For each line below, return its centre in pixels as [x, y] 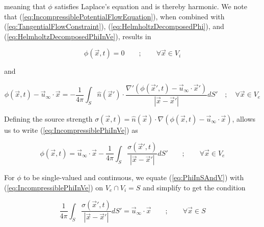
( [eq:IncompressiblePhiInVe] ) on [54, 187]
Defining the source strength [48, 118]
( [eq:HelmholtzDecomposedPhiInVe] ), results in [78, 36]
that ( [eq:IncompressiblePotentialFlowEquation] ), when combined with [114, 16]
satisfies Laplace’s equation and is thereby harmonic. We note [151, 6]
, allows [244, 118]
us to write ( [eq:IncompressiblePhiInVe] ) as [71, 130]
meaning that [25, 6]
